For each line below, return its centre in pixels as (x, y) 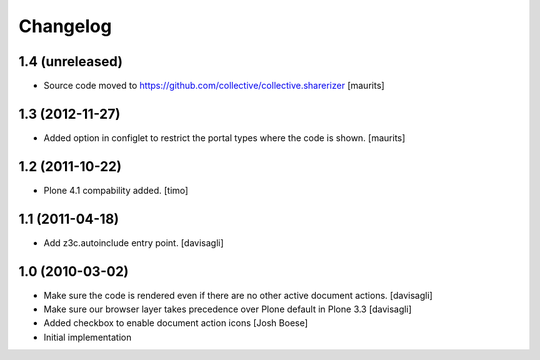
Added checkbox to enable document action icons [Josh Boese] (176, 323)
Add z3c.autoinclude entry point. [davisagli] (133, 242)
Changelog (65, 26)
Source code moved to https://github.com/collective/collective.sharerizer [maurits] (214, 86)
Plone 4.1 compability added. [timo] (116, 190)
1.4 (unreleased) (71, 61)
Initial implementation (87, 337)
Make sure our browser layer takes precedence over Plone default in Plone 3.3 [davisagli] (227, 309)
